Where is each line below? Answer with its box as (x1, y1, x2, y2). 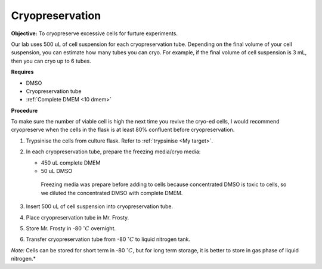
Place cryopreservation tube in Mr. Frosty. (26, 214, 129, 221)
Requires (11, 69, 34, 76)
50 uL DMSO (41, 168, 73, 175)
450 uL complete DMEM (41, 159, 101, 166)
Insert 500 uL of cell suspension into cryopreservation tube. (26, 203, 174, 210)
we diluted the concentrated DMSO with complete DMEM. (41, 189, 183, 196)
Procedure (11, 107, 38, 114)
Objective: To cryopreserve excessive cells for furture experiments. (11, 30, 178, 37)
